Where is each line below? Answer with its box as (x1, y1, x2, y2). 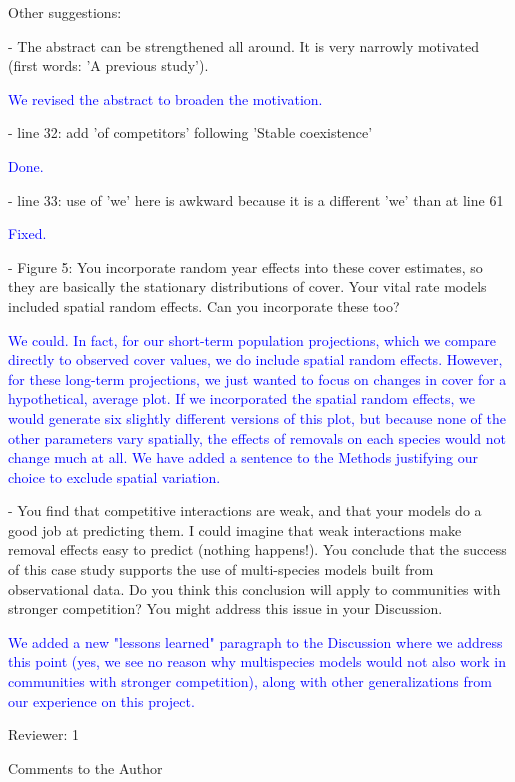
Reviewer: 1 (8, 724, 79, 745)
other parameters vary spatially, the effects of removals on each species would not (8, 427, 506, 448)
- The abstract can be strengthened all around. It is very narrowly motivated (8, 35, 480, 56)
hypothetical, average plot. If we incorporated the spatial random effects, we (8, 388, 475, 409)
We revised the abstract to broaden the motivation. (8, 88, 323, 109)
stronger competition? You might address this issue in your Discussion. (8, 598, 443, 619)
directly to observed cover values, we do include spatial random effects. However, (8, 349, 503, 370)
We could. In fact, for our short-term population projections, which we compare (8, 329, 497, 350)
